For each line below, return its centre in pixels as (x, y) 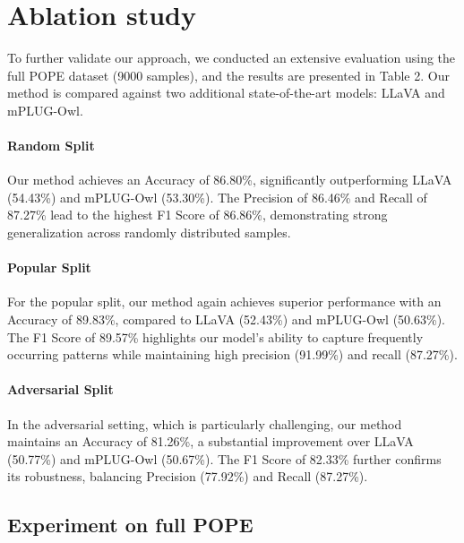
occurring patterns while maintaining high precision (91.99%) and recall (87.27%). (232, 354)
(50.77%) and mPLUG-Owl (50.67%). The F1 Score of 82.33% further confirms (224, 458)
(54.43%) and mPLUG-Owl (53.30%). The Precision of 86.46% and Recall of (217, 197)
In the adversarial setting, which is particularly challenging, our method (205, 423)
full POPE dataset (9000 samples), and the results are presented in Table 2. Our (228, 75)
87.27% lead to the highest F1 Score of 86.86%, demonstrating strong (198, 215)
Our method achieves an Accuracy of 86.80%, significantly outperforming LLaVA (230, 180)
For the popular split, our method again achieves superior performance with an (224, 302)
